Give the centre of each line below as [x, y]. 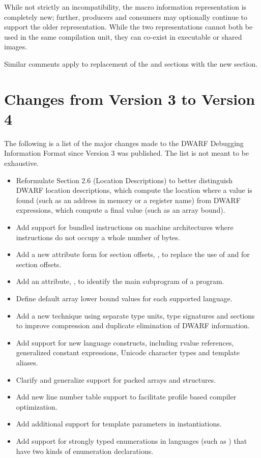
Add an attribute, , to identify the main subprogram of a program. [120, 281]
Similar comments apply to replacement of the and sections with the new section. [131, 63]
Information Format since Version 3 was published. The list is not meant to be [127, 153]
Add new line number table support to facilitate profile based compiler [126, 397]
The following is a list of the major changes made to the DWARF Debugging [124, 143]
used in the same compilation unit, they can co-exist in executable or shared [123, 36]
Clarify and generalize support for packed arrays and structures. [116, 379]
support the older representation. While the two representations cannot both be [128, 27]
